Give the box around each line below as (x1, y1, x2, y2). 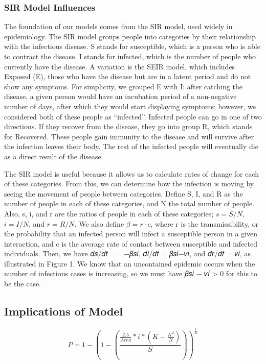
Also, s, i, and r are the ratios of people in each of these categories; (4, 208, 214, 219)
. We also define (74, 218, 124, 229)
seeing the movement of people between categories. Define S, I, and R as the (4, 188, 243, 199)
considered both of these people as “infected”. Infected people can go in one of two (4, 111, 262, 122)
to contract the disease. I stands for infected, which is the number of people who (4, 51, 256, 61)
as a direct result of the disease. (4, 151, 103, 161)
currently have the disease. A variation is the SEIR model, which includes (4, 61, 235, 71)
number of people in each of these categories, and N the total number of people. (4, 198, 255, 209)
